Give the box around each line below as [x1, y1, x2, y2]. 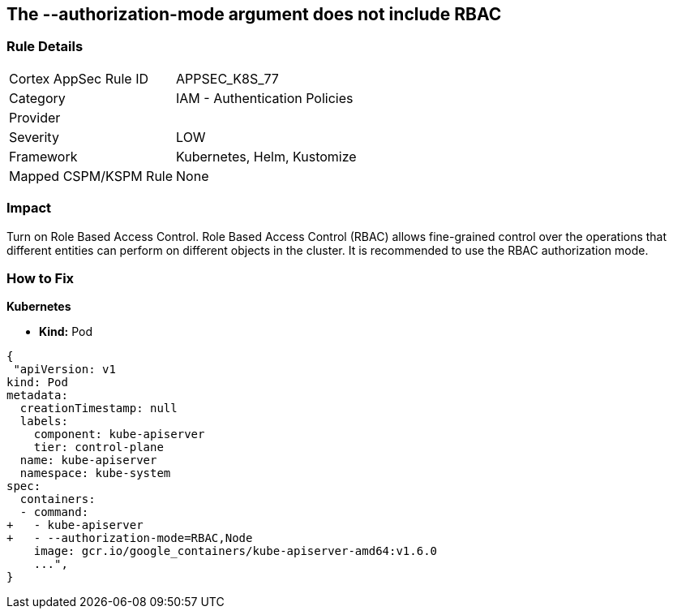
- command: [19, 505, 89, 519]
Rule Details [6, 38, 84, 55]
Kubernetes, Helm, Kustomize [176, 148, 357, 165]
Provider [9, 109, 61, 126]
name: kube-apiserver [19, 454, 157, 467]
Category [9, 89, 66, 106]
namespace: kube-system [19, 467, 171, 480]
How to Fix [6, 269, 75, 286]
